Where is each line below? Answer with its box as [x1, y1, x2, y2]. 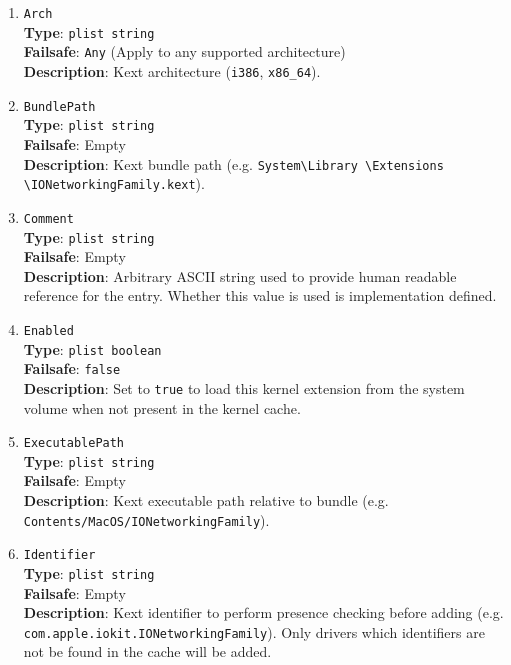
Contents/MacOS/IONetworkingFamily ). [23, 509, 270, 530]
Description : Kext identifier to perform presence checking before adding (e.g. [23, 602, 504, 623]
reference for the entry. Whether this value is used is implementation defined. [23, 285, 497, 306]
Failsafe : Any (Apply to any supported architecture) [23, 41, 346, 62]
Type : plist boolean [23, 338, 162, 359]
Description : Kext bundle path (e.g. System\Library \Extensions [23, 153, 444, 174]
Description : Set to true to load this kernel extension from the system [23, 377, 465, 398]
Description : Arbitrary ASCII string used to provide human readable [23, 265, 457, 286]
